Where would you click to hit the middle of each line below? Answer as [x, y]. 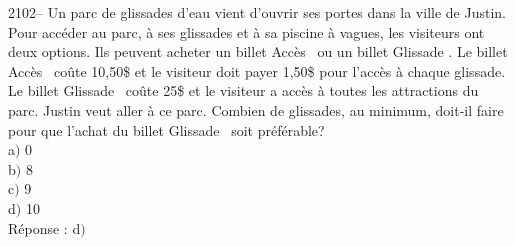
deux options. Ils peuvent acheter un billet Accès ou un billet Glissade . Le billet [258, 51]
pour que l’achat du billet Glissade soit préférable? [166, 129]
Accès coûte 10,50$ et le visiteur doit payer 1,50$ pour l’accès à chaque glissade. [257, 70]
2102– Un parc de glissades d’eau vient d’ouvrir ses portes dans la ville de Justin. [257, 12]
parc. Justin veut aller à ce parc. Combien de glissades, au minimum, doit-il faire [256, 109]
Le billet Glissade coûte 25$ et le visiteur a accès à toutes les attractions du [243, 90]
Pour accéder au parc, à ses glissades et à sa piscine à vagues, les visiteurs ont [246, 31]
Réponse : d [44, 227]
